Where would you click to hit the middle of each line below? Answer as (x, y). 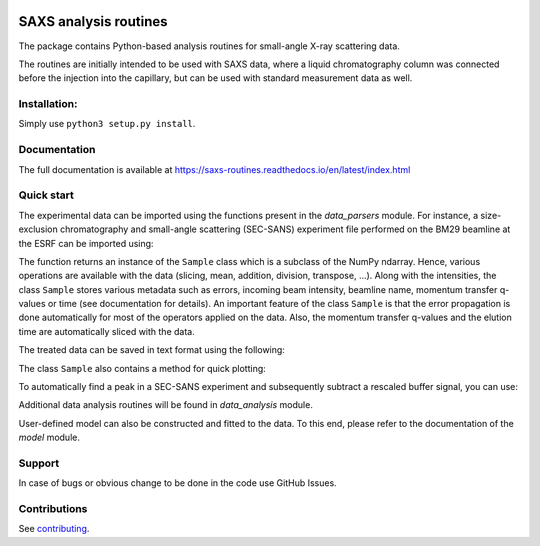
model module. (49, 437)
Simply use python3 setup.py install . (107, 124)
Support (39, 463)
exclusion (38, 229)
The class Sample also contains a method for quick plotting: (142, 368)
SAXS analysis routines (93, 21)
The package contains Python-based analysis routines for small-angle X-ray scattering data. (209, 46)
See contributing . (54, 529)
